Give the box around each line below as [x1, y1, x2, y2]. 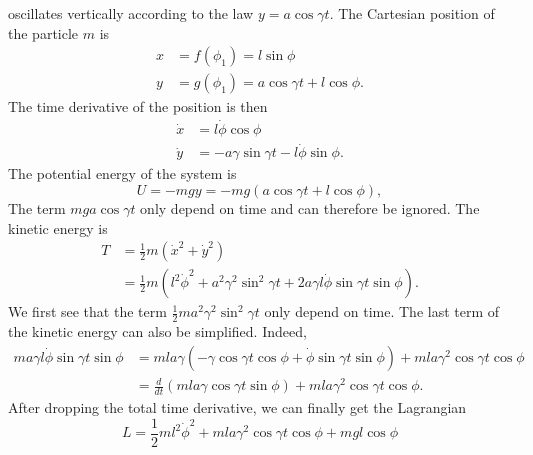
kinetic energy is [8, 217, 108, 238]
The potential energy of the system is [8, 163, 237, 184]
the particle [8, 22, 79, 43]
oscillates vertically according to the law [8, 3, 254, 23]
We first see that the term [8, 301, 167, 322]
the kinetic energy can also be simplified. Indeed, [8, 321, 307, 342]
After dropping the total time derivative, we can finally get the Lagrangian [8, 397, 467, 418]
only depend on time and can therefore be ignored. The [140, 197, 480, 218]
